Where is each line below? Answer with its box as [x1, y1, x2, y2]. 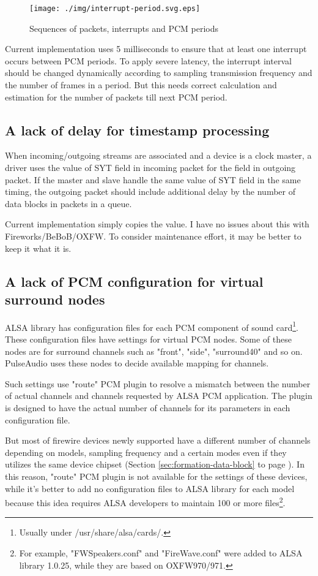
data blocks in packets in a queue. [5, 197, 132, 210]
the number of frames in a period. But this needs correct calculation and [5, 78, 277, 91]
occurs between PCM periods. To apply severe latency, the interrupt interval [5, 54, 292, 67]
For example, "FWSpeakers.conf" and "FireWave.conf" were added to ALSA [19, 546, 303, 559]
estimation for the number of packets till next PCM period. [5, 90, 227, 103]
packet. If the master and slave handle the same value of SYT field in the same [5, 173, 301, 186]
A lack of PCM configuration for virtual [5, 271, 264, 290]
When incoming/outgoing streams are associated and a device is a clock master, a [5, 149, 312, 162]
